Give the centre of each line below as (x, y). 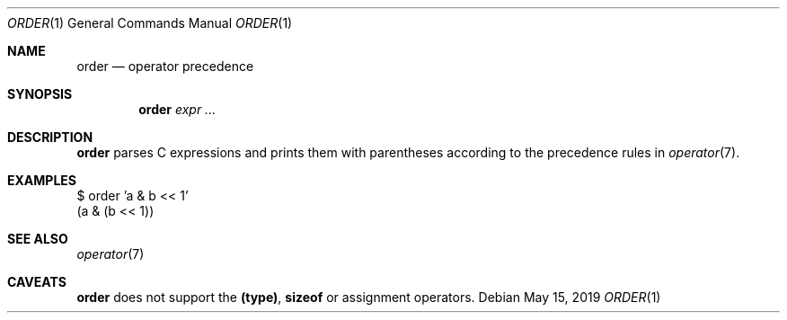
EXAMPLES (42, 180)
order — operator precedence (165, 66)
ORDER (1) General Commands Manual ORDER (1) (150, 23)
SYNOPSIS (40, 94)
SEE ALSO (38, 239)
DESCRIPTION (50, 137)
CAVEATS (37, 282)
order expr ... (177, 109)
